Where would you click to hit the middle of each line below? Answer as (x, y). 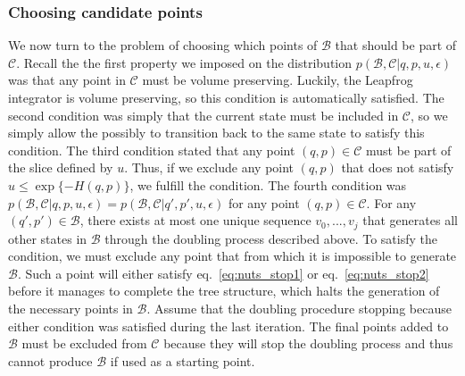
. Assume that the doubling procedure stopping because (299, 308)
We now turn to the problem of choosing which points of (163, 45)
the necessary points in (71, 308)
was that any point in (67, 80)
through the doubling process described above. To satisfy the (271, 238)
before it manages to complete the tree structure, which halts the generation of (224, 291)
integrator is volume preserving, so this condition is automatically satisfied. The (226, 97)
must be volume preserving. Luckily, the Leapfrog (278, 80)
